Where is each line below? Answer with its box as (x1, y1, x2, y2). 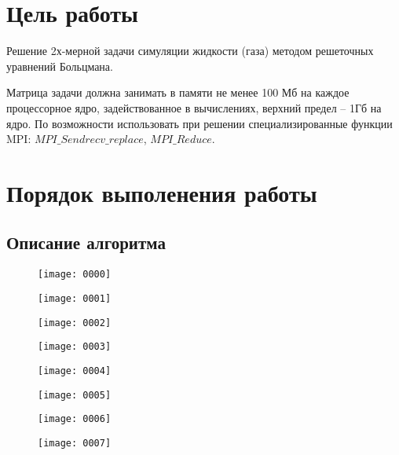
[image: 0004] (38, 365, 112, 376)
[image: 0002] (38, 317, 112, 328)
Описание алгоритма (6, 230, 166, 255)
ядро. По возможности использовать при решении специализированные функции (6, 115, 393, 131)
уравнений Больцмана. (6, 57, 113, 74)
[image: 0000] (38, 269, 112, 281)
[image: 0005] (38, 389, 112, 401)
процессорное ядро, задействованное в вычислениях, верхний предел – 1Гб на (6, 99, 382, 116)
